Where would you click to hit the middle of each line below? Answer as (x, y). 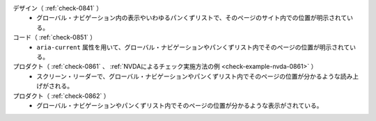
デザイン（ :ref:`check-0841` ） (58, 8)
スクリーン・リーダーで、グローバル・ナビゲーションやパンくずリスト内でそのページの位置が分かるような (188, 76)
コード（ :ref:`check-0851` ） (55, 38)
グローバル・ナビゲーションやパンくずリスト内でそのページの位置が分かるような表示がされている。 (180, 105)
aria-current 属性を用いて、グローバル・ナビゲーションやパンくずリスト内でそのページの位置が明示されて (193, 47)
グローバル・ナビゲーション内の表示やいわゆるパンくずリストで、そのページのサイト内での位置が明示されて (192, 18)
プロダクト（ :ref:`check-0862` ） (61, 96)
